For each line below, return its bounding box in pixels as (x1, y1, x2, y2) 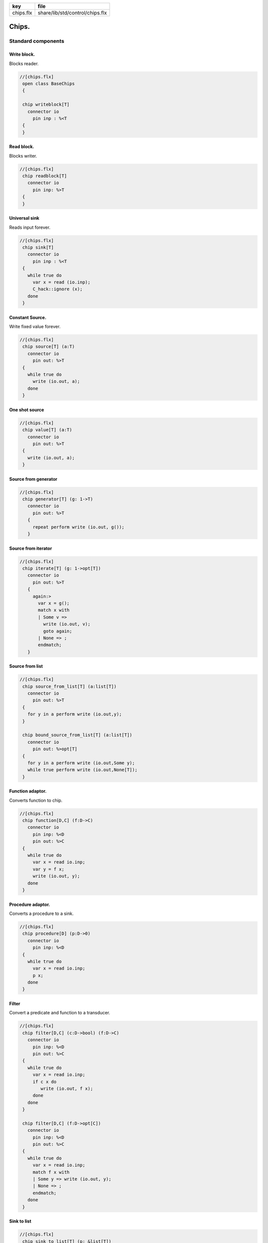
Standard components (9, 38, 65, 45)
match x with (38, 607, 69, 613)
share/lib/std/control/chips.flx (38, 9, 107, 16)
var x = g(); (38, 600, 69, 606)
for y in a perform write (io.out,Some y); (27, 760, 135, 766)
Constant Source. (9, 314, 47, 320)
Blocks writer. (9, 153, 37, 159)
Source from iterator (9, 545, 52, 551)
